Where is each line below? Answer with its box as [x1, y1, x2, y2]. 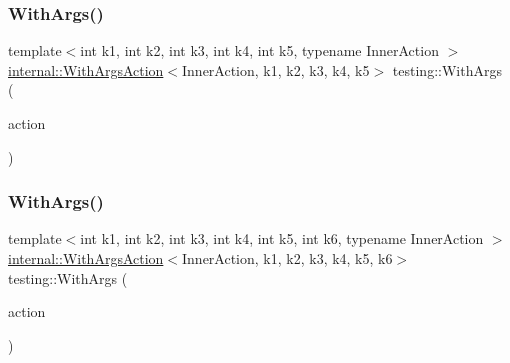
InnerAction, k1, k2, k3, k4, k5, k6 [182, 248, 393, 268]
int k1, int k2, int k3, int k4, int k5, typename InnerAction [80, 40, 439, 61]
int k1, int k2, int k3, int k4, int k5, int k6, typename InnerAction [80, 228, 484, 249]
